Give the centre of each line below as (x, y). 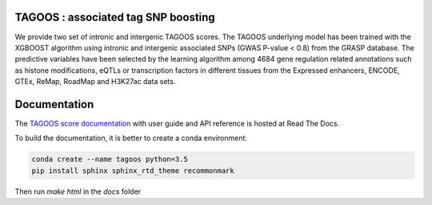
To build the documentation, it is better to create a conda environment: (131, 138)
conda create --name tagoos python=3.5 (110, 159)
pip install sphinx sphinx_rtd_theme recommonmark (133, 171)
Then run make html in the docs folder (78, 191)
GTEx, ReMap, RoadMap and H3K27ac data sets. (95, 82)
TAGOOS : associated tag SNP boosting (115, 17)
